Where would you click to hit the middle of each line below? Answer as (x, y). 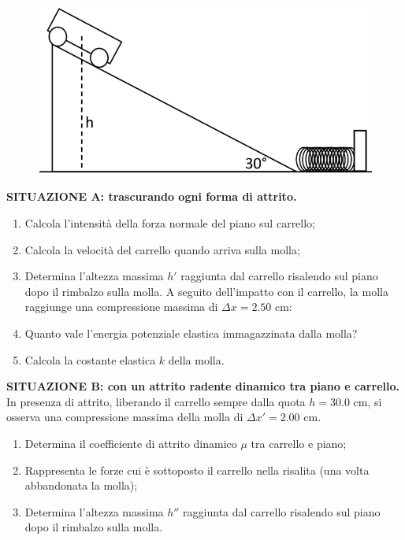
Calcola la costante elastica (90, 359)
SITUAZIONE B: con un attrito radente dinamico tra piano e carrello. (203, 386)
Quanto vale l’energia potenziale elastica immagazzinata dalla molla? (191, 333)
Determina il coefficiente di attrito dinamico (131, 443)
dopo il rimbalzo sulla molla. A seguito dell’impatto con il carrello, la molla (206, 291)
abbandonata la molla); (81, 485)
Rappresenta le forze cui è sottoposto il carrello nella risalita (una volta (197, 470)
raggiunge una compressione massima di (121, 307)
